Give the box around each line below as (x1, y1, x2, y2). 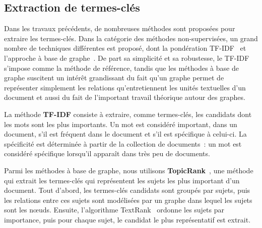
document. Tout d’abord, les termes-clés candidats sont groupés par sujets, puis (4, 185, 250, 195)
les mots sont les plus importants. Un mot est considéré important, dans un (4, 119, 237, 129)
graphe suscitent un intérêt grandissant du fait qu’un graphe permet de (4, 72, 224, 83)
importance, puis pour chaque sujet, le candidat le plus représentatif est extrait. (4, 214, 251, 224)
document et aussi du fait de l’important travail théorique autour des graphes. (4, 92, 245, 102)
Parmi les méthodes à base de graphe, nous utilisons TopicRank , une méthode (4, 165, 253, 175)
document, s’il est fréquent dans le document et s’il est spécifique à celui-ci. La (4, 129, 247, 139)
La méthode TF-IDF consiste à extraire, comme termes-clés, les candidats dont (4, 108, 252, 119)
